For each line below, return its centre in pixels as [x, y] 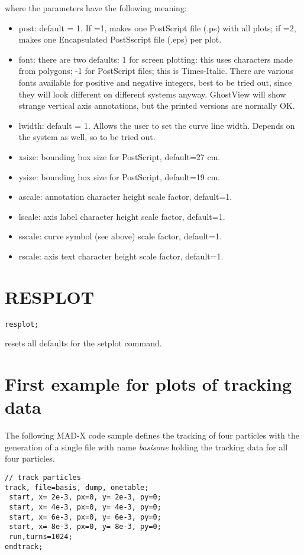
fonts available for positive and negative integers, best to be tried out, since [155, 82]
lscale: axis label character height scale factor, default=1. [122, 216]
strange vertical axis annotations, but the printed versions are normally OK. [157, 106]
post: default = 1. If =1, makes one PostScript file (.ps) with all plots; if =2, [157, 27]
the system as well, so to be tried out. [87, 137]
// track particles [43, 477]
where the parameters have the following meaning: [96, 8]
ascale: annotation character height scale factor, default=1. [125, 197]
